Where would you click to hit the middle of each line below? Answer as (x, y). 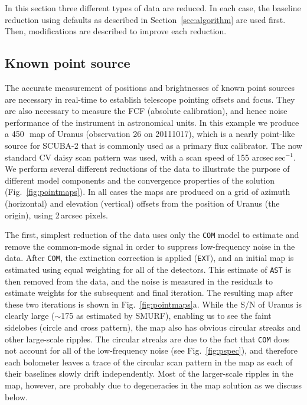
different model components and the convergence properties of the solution (140, 180)
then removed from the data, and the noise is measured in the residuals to (139, 281)
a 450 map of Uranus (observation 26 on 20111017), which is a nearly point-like (150, 134)
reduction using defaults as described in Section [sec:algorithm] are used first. (145, 19)
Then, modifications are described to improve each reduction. (116, 31)
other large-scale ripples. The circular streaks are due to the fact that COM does (147, 339)
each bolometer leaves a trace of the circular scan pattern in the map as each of (149, 362)
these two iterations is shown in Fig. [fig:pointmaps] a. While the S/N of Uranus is (153, 304)
